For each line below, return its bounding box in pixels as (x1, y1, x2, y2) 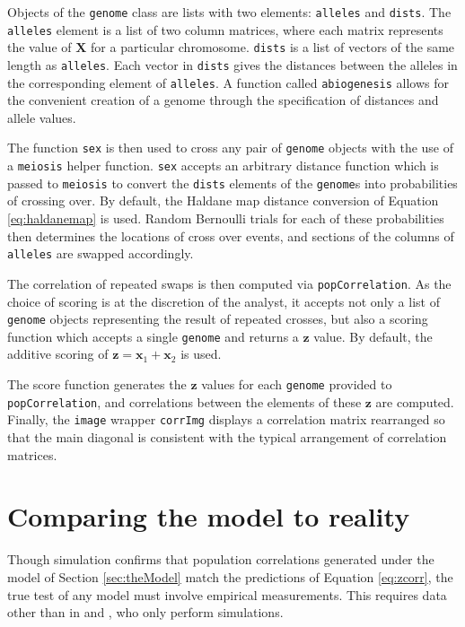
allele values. (7, 108, 76, 126)
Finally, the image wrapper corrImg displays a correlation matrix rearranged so (7, 410, 445, 429)
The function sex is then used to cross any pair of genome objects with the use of (7, 138, 454, 157)
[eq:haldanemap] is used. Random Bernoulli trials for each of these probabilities (7, 209, 444, 228)
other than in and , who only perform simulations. (7, 603, 284, 622)
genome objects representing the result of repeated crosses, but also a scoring (7, 309, 428, 328)
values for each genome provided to (201, 375, 392, 394)
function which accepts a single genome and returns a (7, 327, 299, 345)
